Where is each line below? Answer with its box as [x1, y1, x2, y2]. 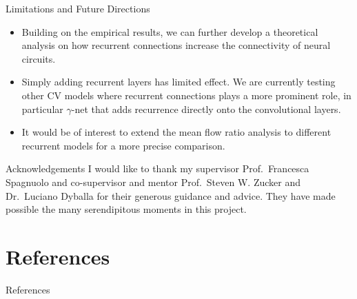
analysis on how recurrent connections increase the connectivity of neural [21, 38, 331, 52]
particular [21, 101, 63, 116]
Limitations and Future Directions [6, 1, 150, 15]
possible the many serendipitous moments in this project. [6, 202, 247, 216]
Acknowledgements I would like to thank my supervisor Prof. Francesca [6, 161, 309, 176]
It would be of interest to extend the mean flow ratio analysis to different [21, 125, 331, 139]
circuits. [21, 51, 56, 65]
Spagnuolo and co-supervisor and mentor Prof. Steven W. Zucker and [6, 174, 300, 189]
